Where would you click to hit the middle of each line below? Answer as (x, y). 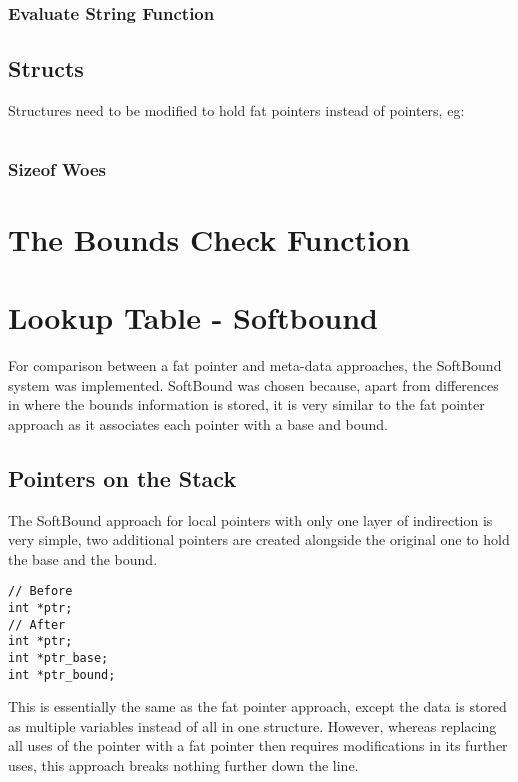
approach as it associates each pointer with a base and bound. (198, 423)
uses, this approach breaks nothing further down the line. (183, 765)
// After (37, 624)
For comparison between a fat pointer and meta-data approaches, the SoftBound (255, 364)
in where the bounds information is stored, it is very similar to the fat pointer (246, 404)
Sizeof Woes (57, 168)
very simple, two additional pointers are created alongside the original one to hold (259, 539)
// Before (40, 591)
